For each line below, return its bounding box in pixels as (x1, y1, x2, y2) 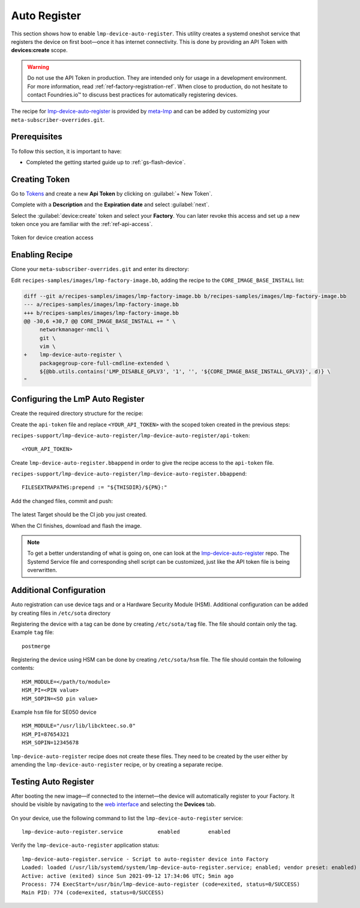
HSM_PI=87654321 (22, 730, 70, 738)
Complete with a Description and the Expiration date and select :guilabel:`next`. (11, 201, 209, 208)
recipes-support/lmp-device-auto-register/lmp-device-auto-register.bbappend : (11, 470, 247, 477)
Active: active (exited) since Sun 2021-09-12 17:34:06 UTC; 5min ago (22, 873, 234, 879)
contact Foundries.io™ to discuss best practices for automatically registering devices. (27, 91, 238, 98)
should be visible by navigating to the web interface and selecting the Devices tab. (11, 801, 216, 808)
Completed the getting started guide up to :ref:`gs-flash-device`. (26, 158, 186, 166)
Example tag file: (11, 629, 54, 636)
